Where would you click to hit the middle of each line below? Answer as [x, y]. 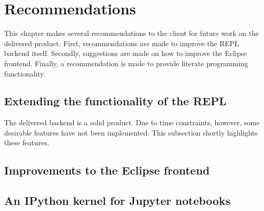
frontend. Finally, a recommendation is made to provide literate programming [126, 63]
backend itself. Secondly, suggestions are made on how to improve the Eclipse [126, 53]
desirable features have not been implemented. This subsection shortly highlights [131, 132]
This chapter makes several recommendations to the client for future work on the [131, 33]
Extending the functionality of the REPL [115, 101]
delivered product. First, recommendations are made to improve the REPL [122, 43]
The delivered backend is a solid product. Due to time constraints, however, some [132, 122]
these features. [27, 142]
